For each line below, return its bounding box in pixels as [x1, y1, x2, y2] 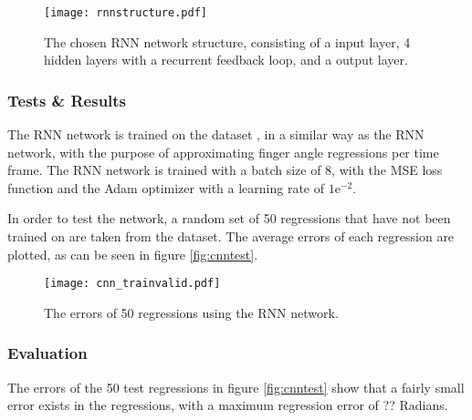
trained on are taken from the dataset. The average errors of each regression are [7, 227, 455, 246]
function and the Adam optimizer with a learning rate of [7, 178, 325, 197]
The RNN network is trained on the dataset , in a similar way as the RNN [7, 125, 425, 144]
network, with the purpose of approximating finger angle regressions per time [7, 142, 439, 161]
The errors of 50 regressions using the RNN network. [44, 302, 339, 322]
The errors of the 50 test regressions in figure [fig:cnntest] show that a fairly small [7, 377, 465, 396]
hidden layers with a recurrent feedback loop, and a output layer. [44, 50, 408, 69]
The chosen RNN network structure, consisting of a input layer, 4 [44, 32, 411, 51]
